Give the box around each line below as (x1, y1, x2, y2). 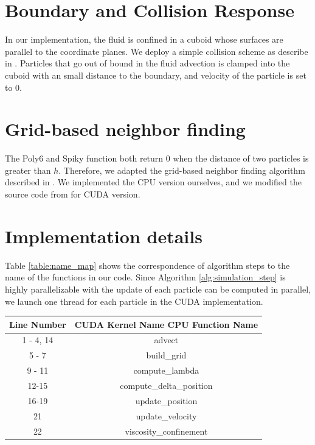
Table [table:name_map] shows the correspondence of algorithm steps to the (5, 258, 290, 271)
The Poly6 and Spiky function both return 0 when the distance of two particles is (5, 152, 309, 165)
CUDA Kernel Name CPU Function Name (74, 318, 258, 330)
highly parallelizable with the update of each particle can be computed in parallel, (5, 282, 311, 295)
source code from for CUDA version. (5, 188, 140, 200)
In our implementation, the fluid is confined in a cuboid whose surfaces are (5, 33, 283, 46)
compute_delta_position (120, 379, 213, 391)
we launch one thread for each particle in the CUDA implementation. (5, 294, 263, 307)
